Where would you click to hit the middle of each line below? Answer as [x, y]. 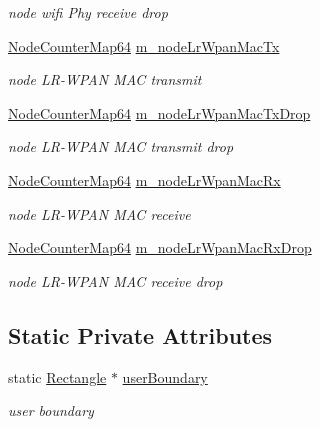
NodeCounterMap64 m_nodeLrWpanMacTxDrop [159, 112]
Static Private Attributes [140, 334]
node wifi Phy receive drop [88, 12]
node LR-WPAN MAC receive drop [115, 280]
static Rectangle [57, 376]
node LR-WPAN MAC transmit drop [121, 146]
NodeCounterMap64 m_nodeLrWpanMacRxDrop [160, 247]
